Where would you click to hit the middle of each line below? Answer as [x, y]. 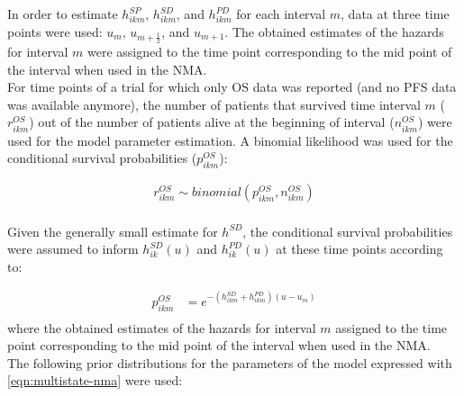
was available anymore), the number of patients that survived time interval [214, 104]
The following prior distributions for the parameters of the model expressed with [230, 362]
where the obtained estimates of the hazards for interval [162, 327]
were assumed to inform [73, 249]
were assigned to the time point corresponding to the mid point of [269, 52]
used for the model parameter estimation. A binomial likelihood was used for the [230, 140]
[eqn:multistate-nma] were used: [95, 380]
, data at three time [395, 13]
